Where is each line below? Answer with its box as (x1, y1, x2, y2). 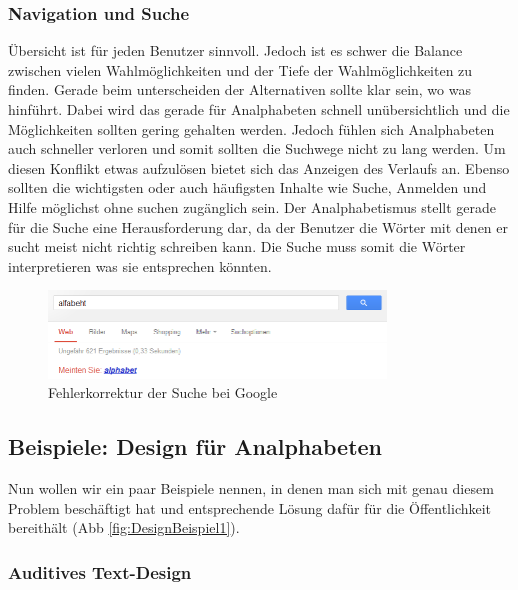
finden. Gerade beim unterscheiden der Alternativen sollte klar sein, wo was (8, 79, 471, 100)
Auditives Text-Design (8, 559, 192, 584)
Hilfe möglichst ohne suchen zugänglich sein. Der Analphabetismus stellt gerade (8, 196, 496, 217)
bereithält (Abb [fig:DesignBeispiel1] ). (8, 517, 240, 538)
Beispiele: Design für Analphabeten (8, 431, 383, 462)
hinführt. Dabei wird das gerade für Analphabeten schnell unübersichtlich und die (8, 99, 510, 119)
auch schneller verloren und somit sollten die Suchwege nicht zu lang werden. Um (8, 138, 506, 159)
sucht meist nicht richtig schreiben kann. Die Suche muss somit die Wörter (8, 236, 466, 257)
